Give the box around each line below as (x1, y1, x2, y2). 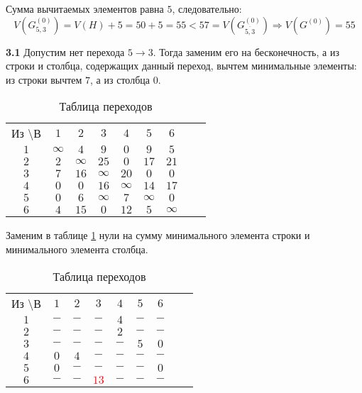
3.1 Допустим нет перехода (6, 44, 125, 59)
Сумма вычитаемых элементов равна (6, 1, 164, 16)
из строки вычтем (6, 72, 82, 87)
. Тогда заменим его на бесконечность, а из (153, 44, 339, 59)
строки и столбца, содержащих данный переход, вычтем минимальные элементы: (6, 58, 357, 73)
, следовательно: (172, 1, 242, 16)
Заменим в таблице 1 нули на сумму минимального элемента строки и (6, 228, 310, 243)
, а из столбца (90, 72, 150, 87)
